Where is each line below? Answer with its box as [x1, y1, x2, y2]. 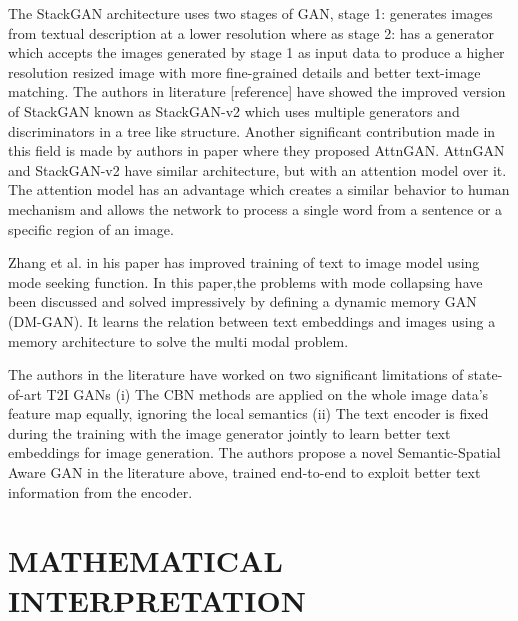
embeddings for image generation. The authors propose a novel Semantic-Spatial [8, 442, 501, 463]
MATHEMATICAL [8, 540, 283, 581]
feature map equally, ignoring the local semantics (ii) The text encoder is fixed [8, 403, 489, 424]
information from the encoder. [8, 481, 193, 502]
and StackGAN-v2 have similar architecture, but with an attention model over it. [8, 159, 507, 180]
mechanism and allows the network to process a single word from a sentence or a [8, 198, 503, 219]
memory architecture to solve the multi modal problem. [8, 330, 349, 351]
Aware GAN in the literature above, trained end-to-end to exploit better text [8, 462, 481, 483]
